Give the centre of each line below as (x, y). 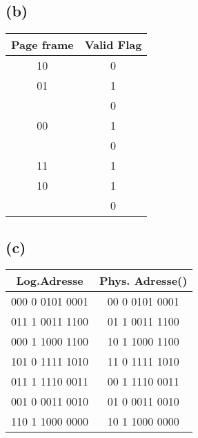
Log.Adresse (50, 281)
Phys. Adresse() (143, 281)
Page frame (42, 45)
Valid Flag (113, 45)
